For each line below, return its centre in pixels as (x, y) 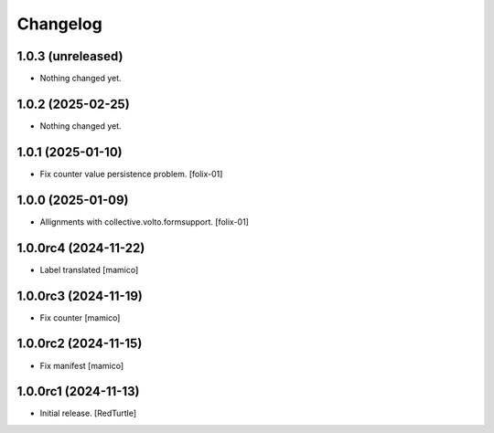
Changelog (59, 24)
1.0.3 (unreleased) (70, 56)
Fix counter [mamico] (80, 317)
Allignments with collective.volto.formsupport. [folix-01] (144, 222)
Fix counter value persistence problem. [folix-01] (131, 174)
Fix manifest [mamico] (82, 365)
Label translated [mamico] (89, 269)
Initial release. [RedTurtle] (88, 413)
